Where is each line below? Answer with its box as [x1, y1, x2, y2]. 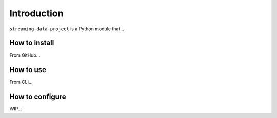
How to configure [9, 92, 66, 101]
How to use [9, 65, 46, 74]
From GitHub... [9, 52, 41, 58]
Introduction [9, 8, 64, 19]
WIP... [9, 106, 23, 112]
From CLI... [9, 79, 33, 85]
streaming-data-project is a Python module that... [9, 26, 124, 32]
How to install [9, 39, 54, 48]
